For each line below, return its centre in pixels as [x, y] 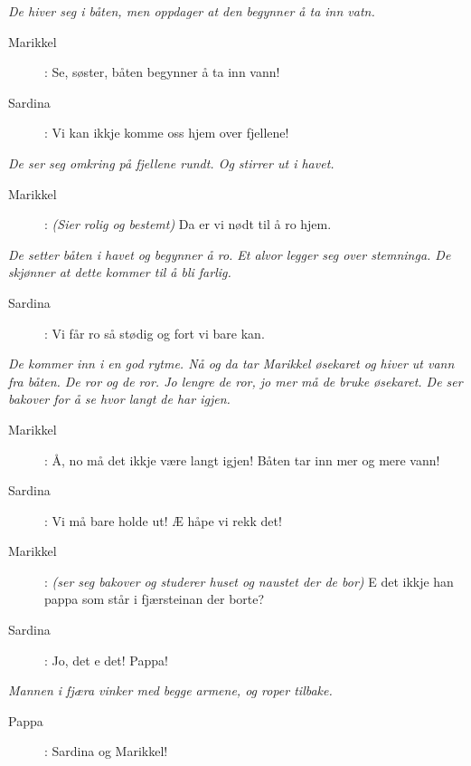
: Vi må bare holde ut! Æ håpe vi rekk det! [163, 520]
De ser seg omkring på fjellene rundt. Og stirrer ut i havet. [171, 163]
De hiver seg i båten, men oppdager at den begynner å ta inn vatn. [192, 11]
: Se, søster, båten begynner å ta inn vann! [162, 72]
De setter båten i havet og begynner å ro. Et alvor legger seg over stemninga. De [230, 254]
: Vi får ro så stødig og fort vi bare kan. [155, 333]
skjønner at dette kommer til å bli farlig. [120, 272]
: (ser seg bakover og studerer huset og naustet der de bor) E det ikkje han [249, 581]
